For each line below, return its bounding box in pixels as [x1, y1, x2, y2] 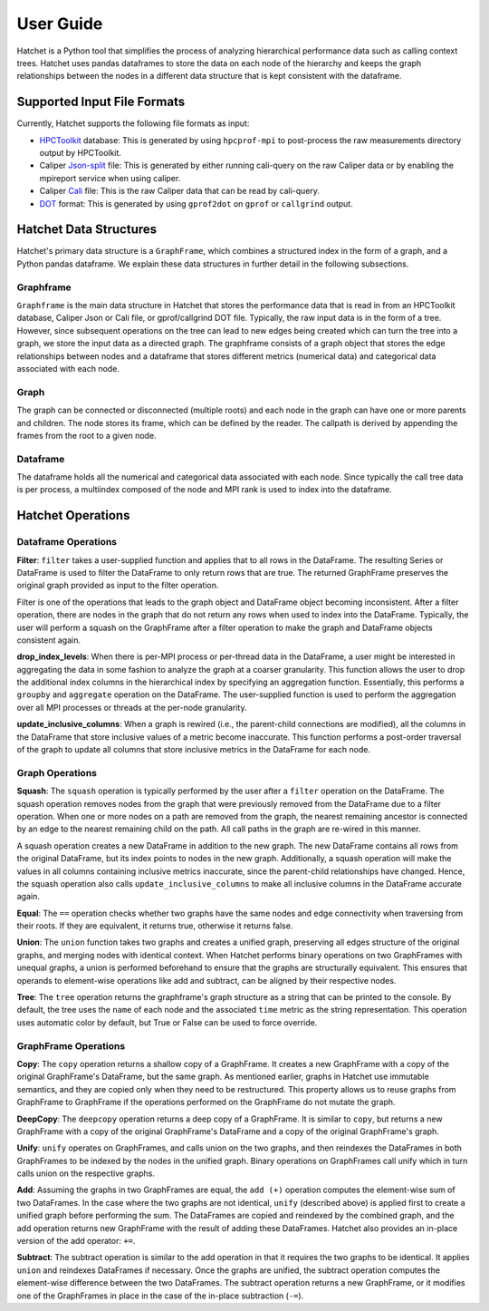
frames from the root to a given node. [16, 430, 158, 441]
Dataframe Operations [16, 536, 118, 549]
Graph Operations [16, 766, 97, 779]
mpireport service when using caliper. [39, 172, 181, 183]
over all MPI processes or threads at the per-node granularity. [16, 702, 247, 713]
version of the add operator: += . [16, 1236, 136, 1247]
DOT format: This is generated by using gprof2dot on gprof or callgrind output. [39, 198, 353, 209]
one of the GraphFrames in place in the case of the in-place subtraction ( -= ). [16, 1290, 304, 1301]
